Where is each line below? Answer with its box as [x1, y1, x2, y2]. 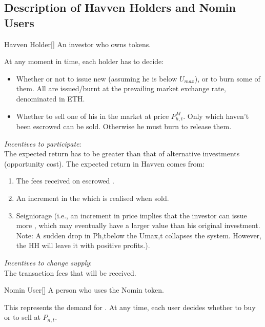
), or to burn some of [194, 73, 260, 84]
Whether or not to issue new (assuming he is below [16, 73, 177, 84]
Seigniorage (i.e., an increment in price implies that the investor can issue [16, 210, 247, 220]
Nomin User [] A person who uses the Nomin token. [4, 284, 164, 295]
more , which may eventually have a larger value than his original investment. [16, 220, 260, 231]
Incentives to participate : [4, 138, 81, 149]
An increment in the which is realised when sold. [16, 192, 169, 203]
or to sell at [4, 312, 40, 322]
